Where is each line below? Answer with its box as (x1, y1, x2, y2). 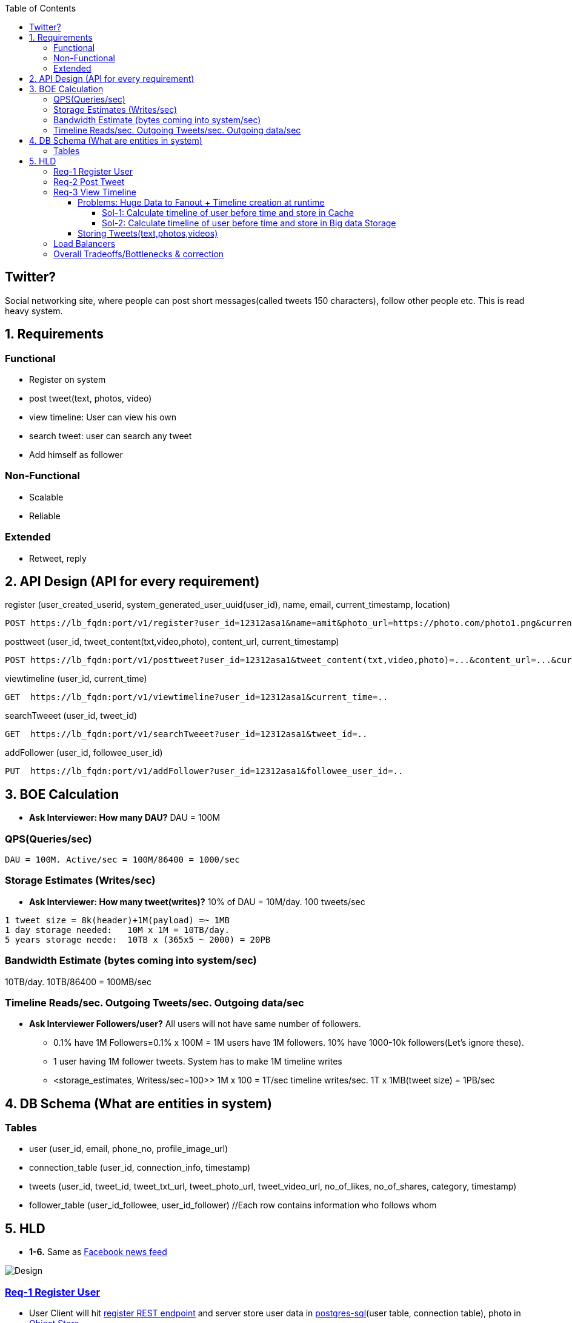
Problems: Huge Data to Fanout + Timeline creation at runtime (78, 197, 325, 207)
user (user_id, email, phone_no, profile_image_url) (29, 1143, 228, 1154)
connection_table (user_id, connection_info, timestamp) (29, 1162, 251, 1173)
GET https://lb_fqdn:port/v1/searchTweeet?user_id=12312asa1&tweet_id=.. (5, 729, 368, 739)
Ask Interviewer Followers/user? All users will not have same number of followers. (29, 1018, 361, 1029)
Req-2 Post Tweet (53, 177, 125, 187)
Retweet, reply (29, 553, 87, 564)
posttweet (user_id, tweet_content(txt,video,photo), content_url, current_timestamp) (5, 636, 339, 647)
